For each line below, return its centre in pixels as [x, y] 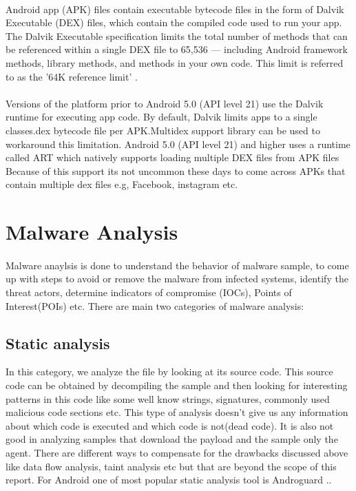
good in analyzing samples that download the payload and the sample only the [172, 439]
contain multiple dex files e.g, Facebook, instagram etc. [122, 184]
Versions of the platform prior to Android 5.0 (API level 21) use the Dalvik [165, 103]
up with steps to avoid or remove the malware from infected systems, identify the [177, 279]
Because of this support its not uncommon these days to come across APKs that [176, 170]
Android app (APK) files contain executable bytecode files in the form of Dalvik [175, 9]
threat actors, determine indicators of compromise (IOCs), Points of [149, 292]
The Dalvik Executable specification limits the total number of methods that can [177, 35]
